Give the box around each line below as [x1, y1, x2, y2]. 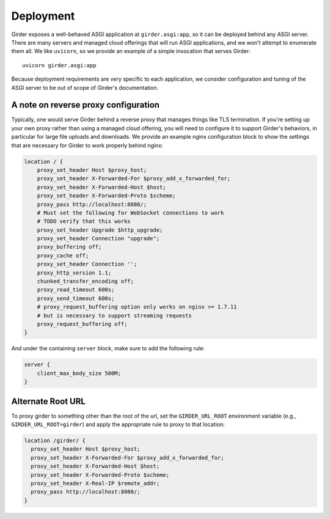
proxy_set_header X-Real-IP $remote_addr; [31, 480, 160, 487]
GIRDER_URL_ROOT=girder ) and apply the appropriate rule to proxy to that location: [11, 421, 225, 428]
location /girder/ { [24, 437, 86, 444]
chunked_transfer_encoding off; [37, 278, 134, 285]
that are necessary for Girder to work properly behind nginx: [11, 141, 163, 149]
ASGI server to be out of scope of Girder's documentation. [11, 84, 159, 91]
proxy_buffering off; [37, 243, 102, 251]
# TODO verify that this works [37, 218, 131, 225]
